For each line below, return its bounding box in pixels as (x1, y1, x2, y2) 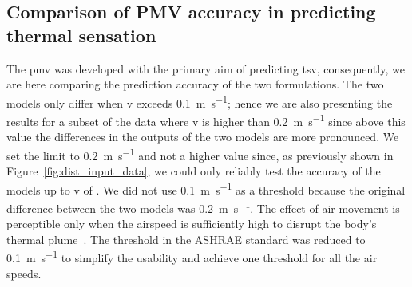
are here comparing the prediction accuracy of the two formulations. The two (6, 76, 384, 92)
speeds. (6, 265, 42, 281)
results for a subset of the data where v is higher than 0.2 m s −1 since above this (6, 111, 406, 129)
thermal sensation (6, 22, 156, 47)
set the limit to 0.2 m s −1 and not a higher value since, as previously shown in (6, 144, 394, 163)
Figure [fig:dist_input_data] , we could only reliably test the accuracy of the (6, 163, 381, 179)
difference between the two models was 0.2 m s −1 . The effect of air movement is (6, 197, 400, 216)
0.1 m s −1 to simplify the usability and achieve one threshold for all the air (6, 247, 378, 266)
